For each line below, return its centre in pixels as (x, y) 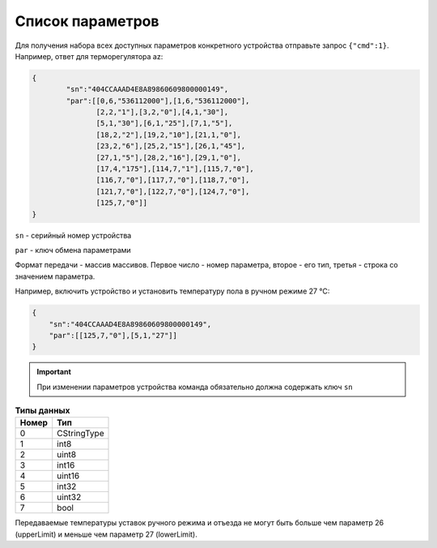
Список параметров (87, 21)
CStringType (81, 434)
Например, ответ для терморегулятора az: (89, 56)
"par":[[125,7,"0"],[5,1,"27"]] (113, 335)
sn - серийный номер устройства (73, 235)
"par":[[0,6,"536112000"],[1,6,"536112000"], (158, 101)
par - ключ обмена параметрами (73, 250)
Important (54, 372)
